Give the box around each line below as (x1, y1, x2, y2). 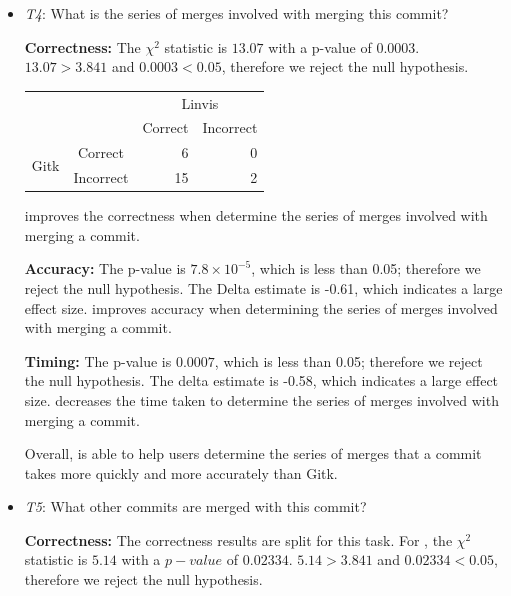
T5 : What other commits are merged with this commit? (24, 496, 367, 517)
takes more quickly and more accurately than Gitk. (24, 462, 338, 483)
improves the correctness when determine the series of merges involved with (24, 205, 488, 226)
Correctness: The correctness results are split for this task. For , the (24, 529, 453, 550)
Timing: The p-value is (24, 350, 172, 371)
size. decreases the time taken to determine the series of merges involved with (24, 389, 499, 410)
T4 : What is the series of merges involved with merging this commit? (24, 3, 449, 23)
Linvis (181, 92, 219, 113)
